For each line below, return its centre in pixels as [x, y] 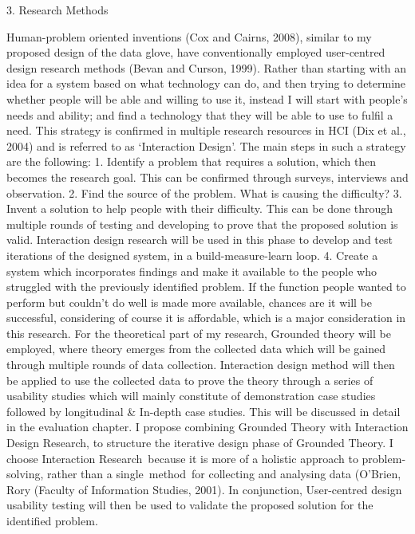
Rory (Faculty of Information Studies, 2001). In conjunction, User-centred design [204, 489]
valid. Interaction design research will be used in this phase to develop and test [200, 240]
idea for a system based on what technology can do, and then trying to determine [206, 83]
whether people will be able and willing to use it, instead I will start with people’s [207, 98]
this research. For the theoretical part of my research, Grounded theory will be [199, 333]
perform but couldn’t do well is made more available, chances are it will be [190, 302]
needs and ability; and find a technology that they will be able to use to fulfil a [200, 114]
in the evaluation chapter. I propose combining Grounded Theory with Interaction [207, 427]
